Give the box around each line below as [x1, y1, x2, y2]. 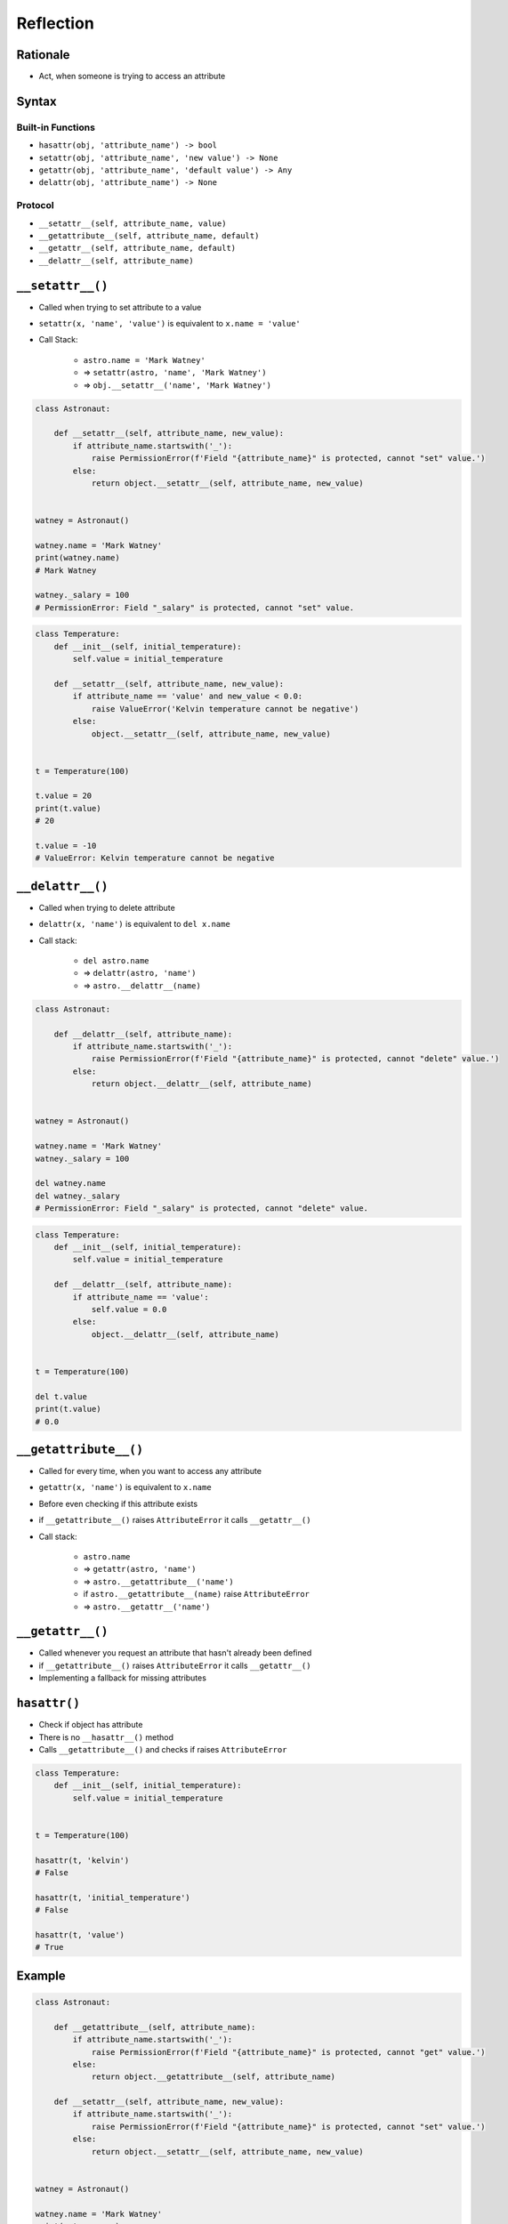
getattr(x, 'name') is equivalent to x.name [38, 1482, 213, 1493]
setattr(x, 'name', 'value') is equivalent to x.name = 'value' [38, 318, 302, 328]
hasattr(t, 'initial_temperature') [35, 1892, 190, 1903]
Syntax [16, 93, 57, 109]
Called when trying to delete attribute [38, 902, 175, 913]
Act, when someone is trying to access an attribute [38, 71, 226, 82]
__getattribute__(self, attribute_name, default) [38, 230, 260, 240]
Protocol [16, 199, 54, 212]
